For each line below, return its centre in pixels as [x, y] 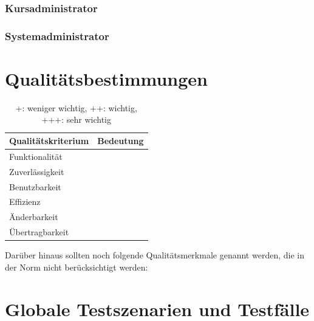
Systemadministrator [57, 36]
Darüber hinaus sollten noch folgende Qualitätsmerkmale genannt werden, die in [155, 255]
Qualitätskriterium [49, 140]
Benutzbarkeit [35, 186]
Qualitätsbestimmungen [106, 78]
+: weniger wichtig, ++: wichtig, [76, 107]
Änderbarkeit [34, 217]
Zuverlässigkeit [37, 171]
